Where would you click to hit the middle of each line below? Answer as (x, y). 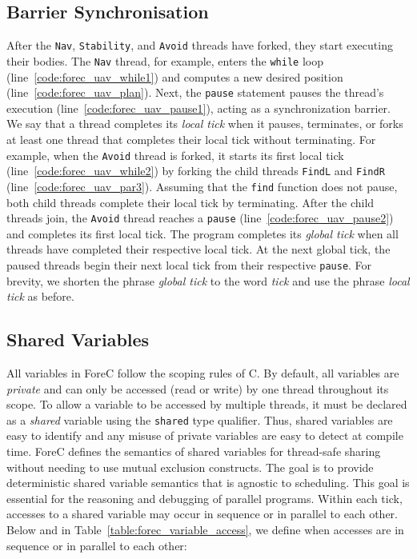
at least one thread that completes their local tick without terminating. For (191, 139)
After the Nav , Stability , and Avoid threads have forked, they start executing (200, 45)
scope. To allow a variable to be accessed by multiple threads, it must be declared (207, 404)
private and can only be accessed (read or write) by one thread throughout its (198, 388)
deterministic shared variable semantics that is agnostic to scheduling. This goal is (208, 483)
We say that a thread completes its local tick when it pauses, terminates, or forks (205, 124)
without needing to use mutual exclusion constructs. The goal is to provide (190, 467)
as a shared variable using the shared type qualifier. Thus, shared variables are (200, 419)
